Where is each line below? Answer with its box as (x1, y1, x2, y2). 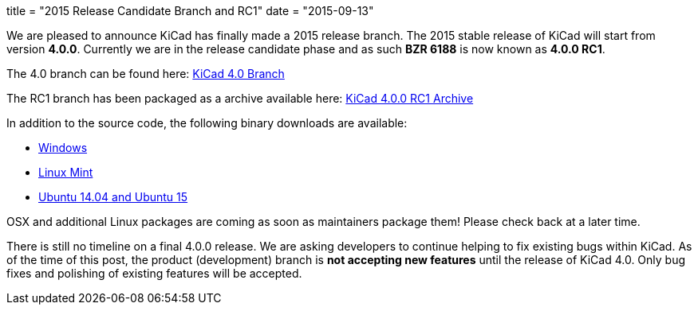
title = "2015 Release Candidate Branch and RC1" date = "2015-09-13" (6, 4, 374, 17)
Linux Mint (38, 165, 93, 179)
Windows (38, 141, 88, 154)
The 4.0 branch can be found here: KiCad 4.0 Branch (6, 67, 285, 80)
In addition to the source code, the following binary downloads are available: (6, 116, 408, 130)
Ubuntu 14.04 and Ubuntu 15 (38, 190, 188, 204)
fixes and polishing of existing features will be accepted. (6, 266, 302, 280)
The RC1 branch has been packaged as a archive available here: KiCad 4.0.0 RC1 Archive (6, 91, 474, 105)
